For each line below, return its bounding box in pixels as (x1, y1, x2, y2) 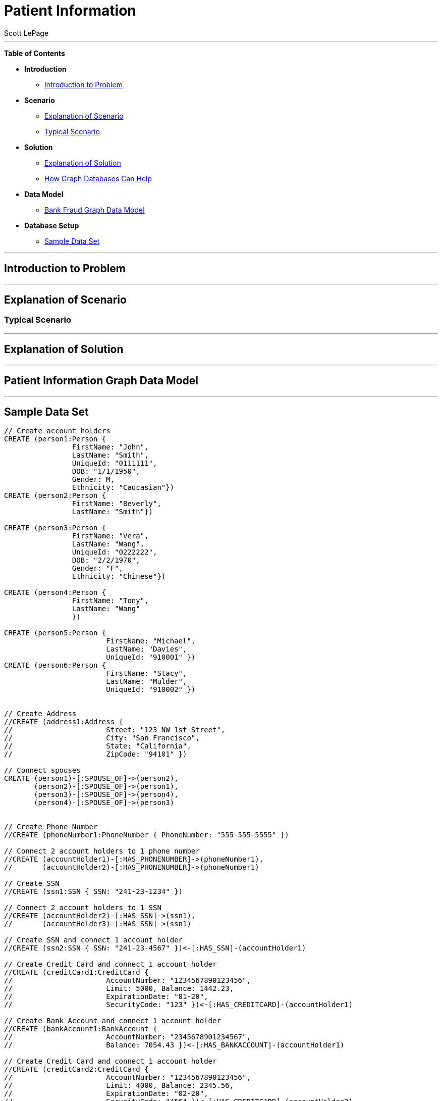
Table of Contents (4, 48, 65, 58)
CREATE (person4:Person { (4, 588, 106, 597)
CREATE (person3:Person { (4, 524, 106, 532)
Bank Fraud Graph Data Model (44, 205, 145, 214)
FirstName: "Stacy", (106, 669, 187, 678)
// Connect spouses (4, 766, 81, 775)
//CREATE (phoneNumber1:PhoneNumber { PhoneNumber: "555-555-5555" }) (4, 831, 289, 839)
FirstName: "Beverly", (72, 499, 161, 508)
